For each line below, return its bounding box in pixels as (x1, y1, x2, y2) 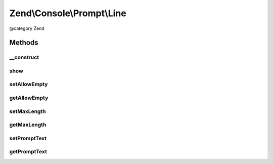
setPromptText (9, 135, 47, 142)
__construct (9, 54, 39, 61)
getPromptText (9, 148, 48, 155)
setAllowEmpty (9, 81, 48, 88)
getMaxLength (9, 121, 47, 129)
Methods (9, 38, 38, 47)
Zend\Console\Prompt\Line (9, 8, 126, 19)
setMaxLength (9, 108, 46, 115)
